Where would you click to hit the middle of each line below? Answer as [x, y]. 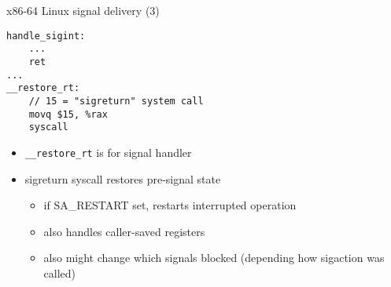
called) [60, 272]
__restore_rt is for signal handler [108, 152]
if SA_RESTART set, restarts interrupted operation [170, 205]
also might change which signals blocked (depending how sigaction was [214, 258]
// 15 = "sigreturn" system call [116, 101]
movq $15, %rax [68, 114]
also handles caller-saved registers [124, 231]
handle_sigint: [46, 36]
